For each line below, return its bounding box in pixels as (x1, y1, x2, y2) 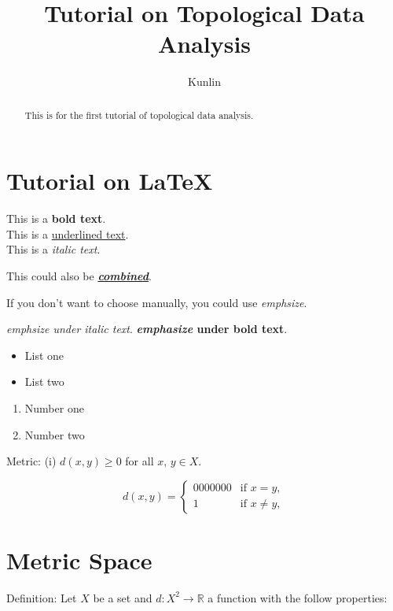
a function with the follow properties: (208, 589, 387, 605)
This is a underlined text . (6, 225, 129, 242)
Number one (24, 400, 84, 417)
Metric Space (6, 544, 152, 576)
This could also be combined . (6, 268, 152, 284)
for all (125, 453, 154, 469)
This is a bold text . (6, 210, 106, 227)
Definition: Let (6, 589, 77, 605)
